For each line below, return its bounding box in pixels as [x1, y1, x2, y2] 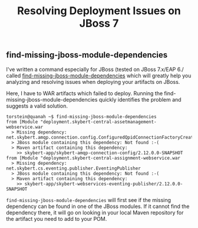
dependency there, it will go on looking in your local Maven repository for [6, 209, 184, 216]
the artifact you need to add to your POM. [6, 215, 107, 222]
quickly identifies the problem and [98, 96, 181, 103]
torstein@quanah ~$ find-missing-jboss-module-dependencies [6, 113, 157, 119]
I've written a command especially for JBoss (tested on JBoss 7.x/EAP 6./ [6, 66, 184, 73]
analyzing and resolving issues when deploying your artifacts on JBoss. [6, 78, 180, 85]
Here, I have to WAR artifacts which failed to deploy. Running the [6, 90, 163, 97]
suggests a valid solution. [6, 102, 68, 109]
